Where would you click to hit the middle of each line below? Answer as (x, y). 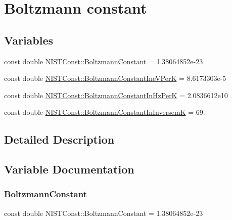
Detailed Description (59, 139)
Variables (29, 40)
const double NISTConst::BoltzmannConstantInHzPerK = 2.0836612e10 (116, 95)
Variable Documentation (69, 169)
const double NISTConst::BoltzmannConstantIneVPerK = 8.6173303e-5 (115, 78)
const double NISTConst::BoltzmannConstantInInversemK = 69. (105, 112)
